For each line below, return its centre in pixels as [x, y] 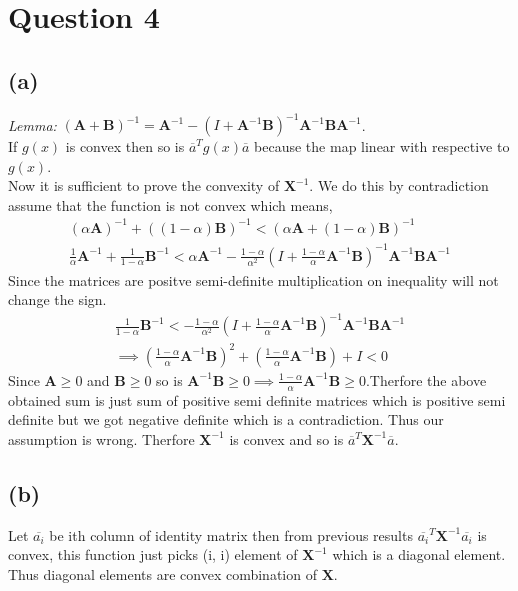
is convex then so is [125, 146]
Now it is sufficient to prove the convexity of [144, 185]
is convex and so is [286, 438]
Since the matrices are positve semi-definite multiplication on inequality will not [253, 279]
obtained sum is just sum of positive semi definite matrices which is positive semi [257, 399]
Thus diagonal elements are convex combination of [162, 573]
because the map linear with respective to [382, 146]
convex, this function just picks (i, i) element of [153, 554]
